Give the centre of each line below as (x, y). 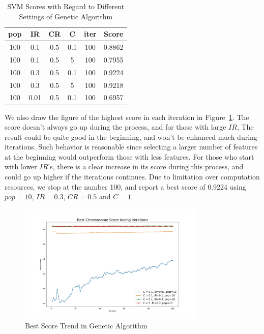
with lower (21, 166)
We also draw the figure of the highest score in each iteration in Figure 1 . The (127, 117)
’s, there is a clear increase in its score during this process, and (146, 166)
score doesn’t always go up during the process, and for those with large (115, 127)
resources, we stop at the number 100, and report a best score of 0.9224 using (125, 186)
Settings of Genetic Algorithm (66, 16)
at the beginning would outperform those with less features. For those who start (129, 156)
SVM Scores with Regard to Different (66, 6)
